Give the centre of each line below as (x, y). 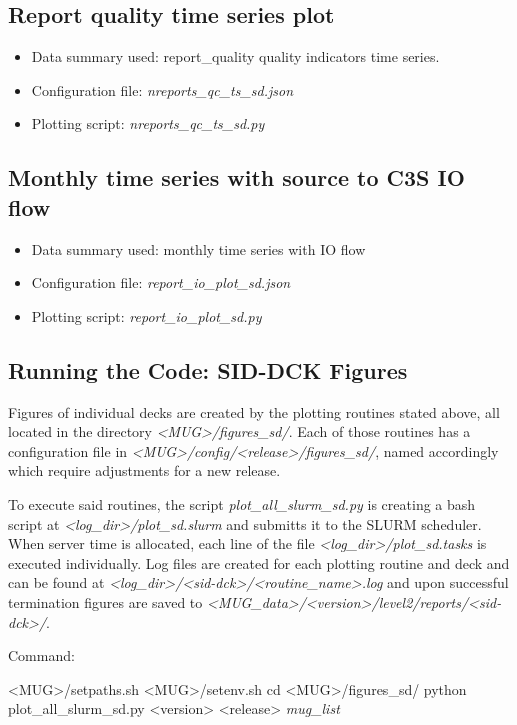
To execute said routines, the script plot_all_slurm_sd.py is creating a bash (242, 503)
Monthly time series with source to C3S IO (236, 177)
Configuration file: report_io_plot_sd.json (161, 282)
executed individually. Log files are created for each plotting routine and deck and (259, 562)
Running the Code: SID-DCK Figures (208, 369)
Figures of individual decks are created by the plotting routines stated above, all (254, 411)
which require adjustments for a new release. (144, 470)
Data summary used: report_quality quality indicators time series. (235, 56)
